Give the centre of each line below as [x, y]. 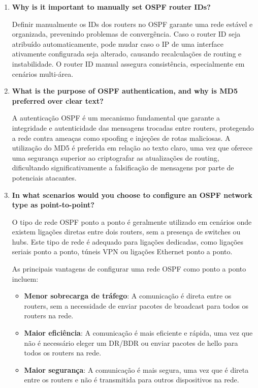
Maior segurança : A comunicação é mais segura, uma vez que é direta [136, 369]
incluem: [25, 278]
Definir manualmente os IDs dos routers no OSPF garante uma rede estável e [132, 24]
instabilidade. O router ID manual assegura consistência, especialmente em [128, 63]
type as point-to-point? [53, 205]
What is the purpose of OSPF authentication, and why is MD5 [125, 91]
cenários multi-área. [43, 73]
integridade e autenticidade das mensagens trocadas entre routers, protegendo [133, 127]
